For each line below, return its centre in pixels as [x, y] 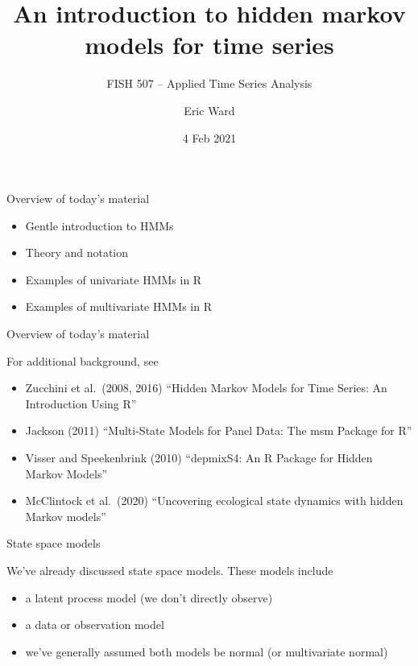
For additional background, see [83, 360]
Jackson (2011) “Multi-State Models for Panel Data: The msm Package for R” [219, 430]
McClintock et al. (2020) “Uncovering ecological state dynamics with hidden [214, 501]
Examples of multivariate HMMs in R [118, 306]
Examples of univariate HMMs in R [114, 279]
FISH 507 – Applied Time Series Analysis [209, 83]
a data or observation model [95, 625]
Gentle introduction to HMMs [99, 225]
